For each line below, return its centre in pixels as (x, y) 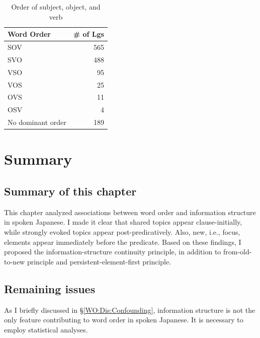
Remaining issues (50, 288)
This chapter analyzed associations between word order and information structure (130, 212)
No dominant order (37, 122)
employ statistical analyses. (46, 329)
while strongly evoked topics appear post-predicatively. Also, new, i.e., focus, (122, 231)
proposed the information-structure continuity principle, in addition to (113, 252)
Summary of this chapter (70, 191)
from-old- (237, 252)
